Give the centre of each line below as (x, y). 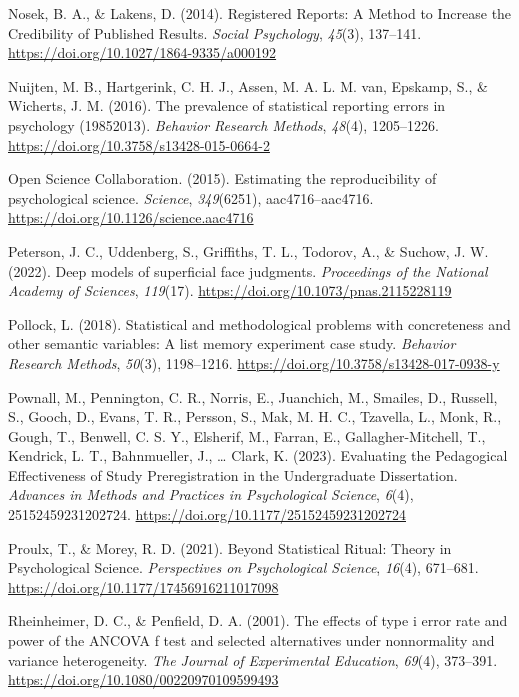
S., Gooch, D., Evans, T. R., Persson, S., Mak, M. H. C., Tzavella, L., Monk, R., (255, 416)
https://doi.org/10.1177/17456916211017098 (143, 586)
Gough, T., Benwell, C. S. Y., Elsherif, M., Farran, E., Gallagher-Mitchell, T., (247, 435)
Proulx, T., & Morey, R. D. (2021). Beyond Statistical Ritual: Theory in (230, 547)
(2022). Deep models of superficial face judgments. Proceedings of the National (248, 270)
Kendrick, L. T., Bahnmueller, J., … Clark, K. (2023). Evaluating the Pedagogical (258, 455)
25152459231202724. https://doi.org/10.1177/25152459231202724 (207, 514)
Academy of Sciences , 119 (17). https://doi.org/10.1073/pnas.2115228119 (230, 290)
